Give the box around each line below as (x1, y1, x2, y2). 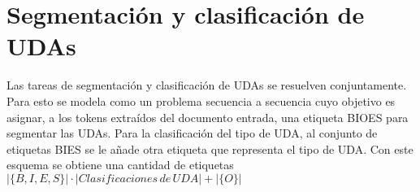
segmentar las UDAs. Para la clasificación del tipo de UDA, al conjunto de (6, 124, 378, 142)
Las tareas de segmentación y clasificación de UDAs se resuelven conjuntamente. (6, 76, 407, 94)
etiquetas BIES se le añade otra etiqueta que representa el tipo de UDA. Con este (6, 140, 414, 157)
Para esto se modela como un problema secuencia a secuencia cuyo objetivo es (6, 92, 396, 109)
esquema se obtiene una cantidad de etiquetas (6, 156, 234, 173)
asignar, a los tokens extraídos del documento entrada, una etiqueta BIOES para (6, 108, 409, 125)
